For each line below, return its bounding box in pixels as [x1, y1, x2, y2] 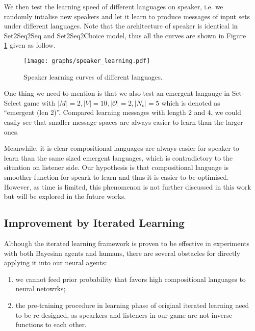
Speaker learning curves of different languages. [24, 71, 163, 82]
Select [4, 97, 22, 108]
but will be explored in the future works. [4, 191, 126, 201]
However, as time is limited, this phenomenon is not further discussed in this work [4, 181, 251, 192]
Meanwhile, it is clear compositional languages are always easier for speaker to [4, 143, 239, 153]
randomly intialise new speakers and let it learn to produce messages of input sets [4, 11, 250, 21]
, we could [210, 107, 241, 117]
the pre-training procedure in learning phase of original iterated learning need [15, 300, 249, 310]
